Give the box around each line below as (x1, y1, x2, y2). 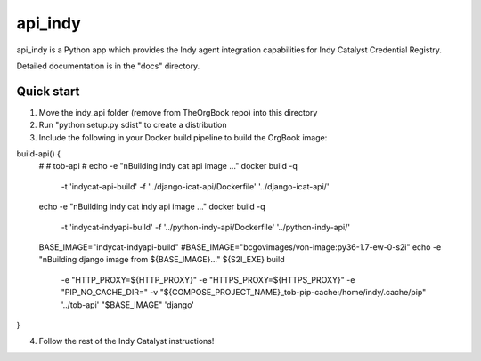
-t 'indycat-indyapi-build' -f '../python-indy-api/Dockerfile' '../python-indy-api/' (61, 221, 351, 232)
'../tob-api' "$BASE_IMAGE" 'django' (61, 299, 195, 310)
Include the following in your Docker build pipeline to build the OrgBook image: (38, 132, 328, 142)
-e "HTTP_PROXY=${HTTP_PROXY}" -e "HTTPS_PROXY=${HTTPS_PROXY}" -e (61, 274, 355, 285)
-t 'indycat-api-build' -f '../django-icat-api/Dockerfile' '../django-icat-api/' (61, 180, 330, 191)
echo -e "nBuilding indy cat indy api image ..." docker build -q (38, 201, 266, 213)
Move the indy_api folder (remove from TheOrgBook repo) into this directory (38, 107, 318, 117)
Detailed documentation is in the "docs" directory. (16, 60, 200, 71)
